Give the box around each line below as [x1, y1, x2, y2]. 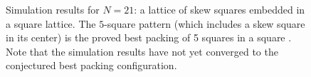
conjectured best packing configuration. [6, 58, 177, 73]
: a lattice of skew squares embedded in [134, 2, 305, 16]
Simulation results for [6, 2, 100, 16]
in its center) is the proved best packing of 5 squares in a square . [6, 30, 292, 45]
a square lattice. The [6, 16, 96, 31]
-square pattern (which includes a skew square [104, 16, 305, 31]
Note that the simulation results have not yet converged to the [6, 43, 278, 58]
